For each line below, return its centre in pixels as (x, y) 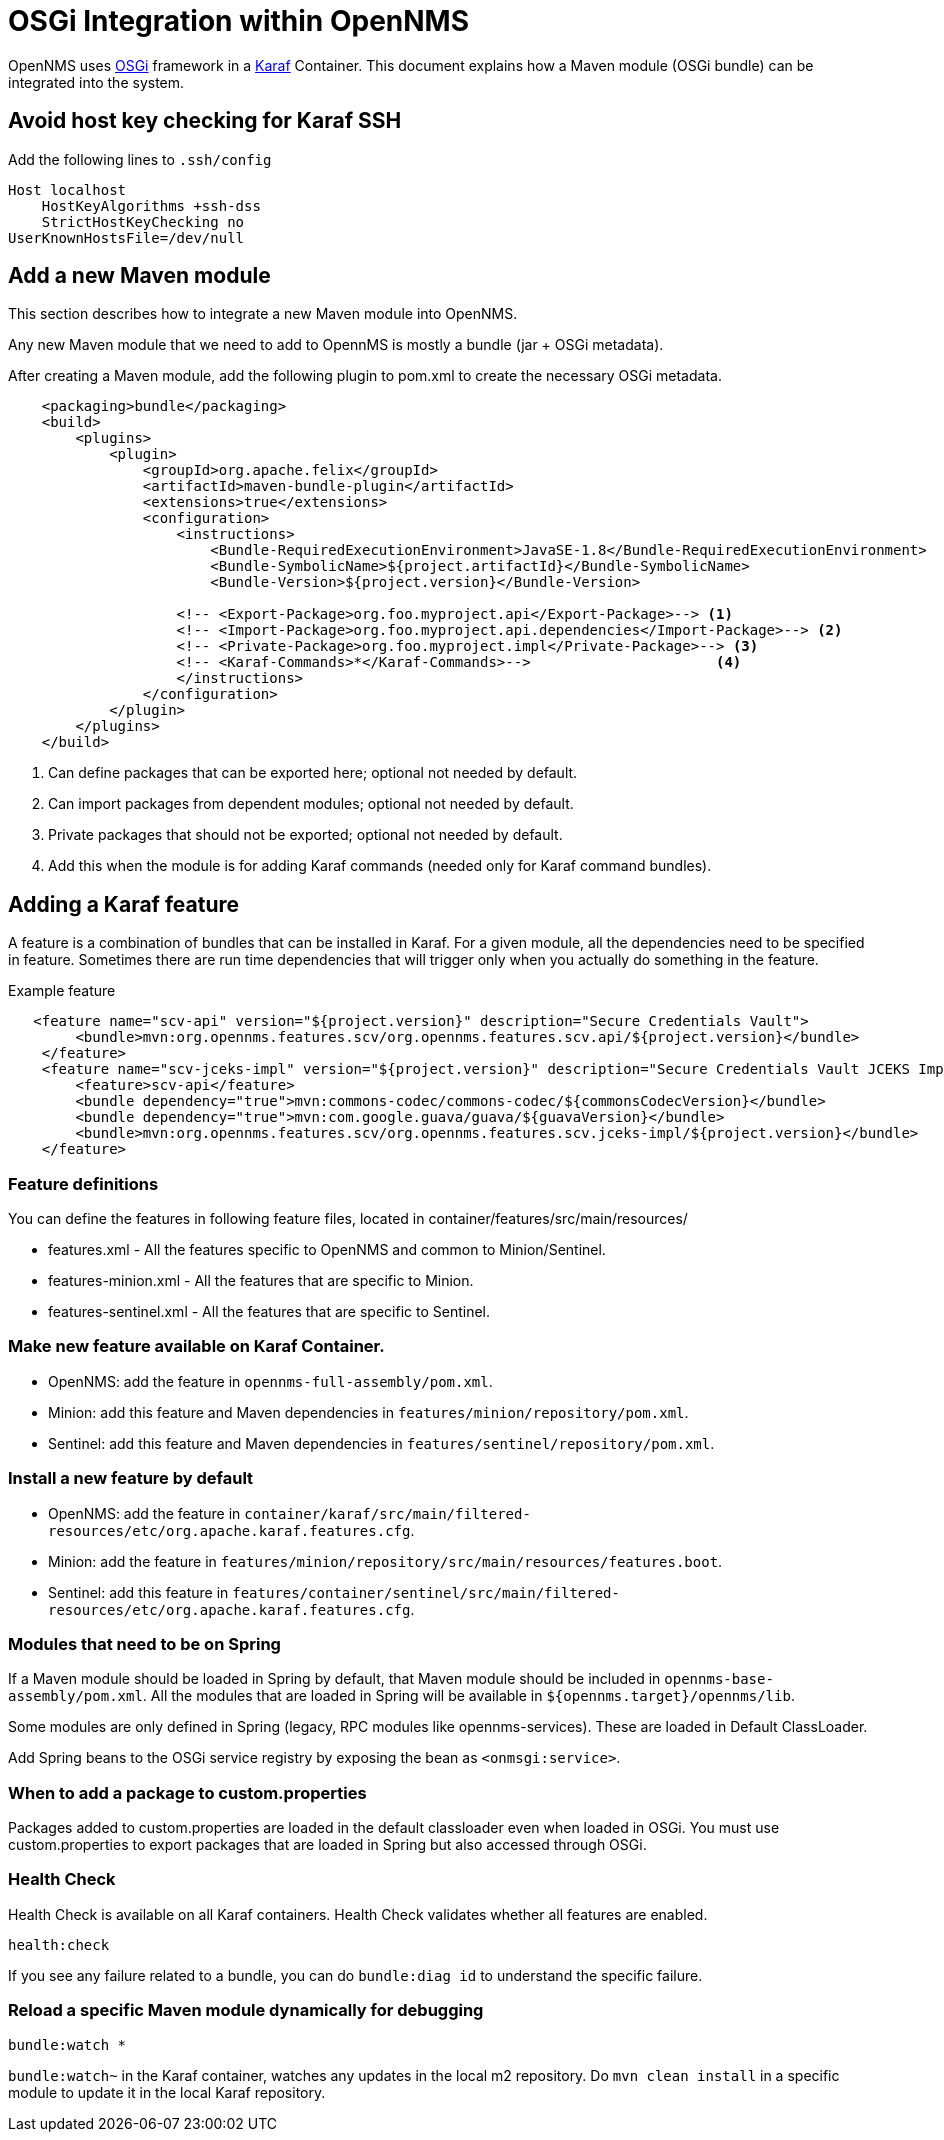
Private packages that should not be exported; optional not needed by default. (305, 835)
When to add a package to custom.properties (187, 1792)
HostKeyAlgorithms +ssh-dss (151, 205)
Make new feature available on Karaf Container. (196, 1346)
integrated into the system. (96, 82)
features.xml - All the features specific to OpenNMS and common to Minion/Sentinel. (327, 1250)
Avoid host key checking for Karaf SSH (205, 121)
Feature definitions (83, 1183)
